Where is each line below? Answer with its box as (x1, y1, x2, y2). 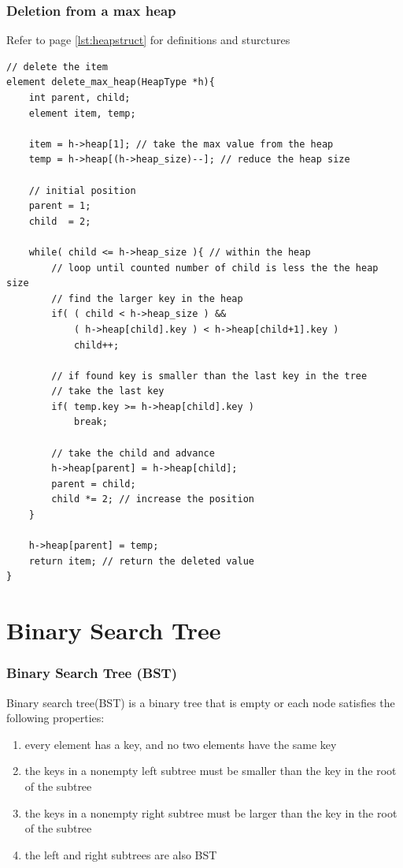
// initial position (28, 184, 136, 196)
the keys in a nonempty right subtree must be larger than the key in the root (24, 804, 397, 821)
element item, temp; (28, 107, 136, 119)
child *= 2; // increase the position (51, 494, 254, 505)
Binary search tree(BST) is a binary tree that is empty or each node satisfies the (6, 694, 395, 710)
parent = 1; (28, 200, 91, 212)
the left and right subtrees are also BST (24, 846, 217, 862)
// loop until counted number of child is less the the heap (51, 262, 379, 274)
